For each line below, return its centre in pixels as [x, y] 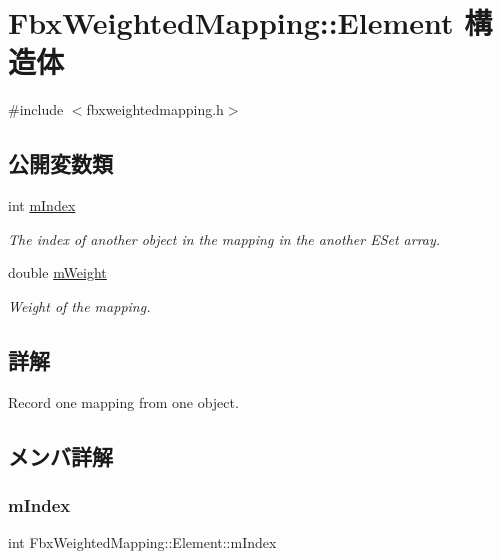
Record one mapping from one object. [123, 401]
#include [36, 109]
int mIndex [42, 205]
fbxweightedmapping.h [155, 109]
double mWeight [57, 272]
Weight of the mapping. [79, 305]
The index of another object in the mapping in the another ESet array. [224, 238]
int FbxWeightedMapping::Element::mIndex [142, 542]
